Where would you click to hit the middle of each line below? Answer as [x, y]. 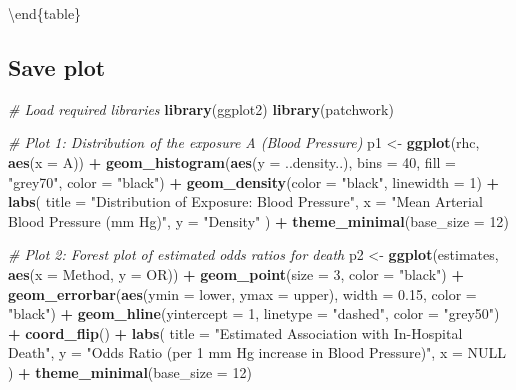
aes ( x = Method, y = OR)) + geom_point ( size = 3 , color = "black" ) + [236, 273]
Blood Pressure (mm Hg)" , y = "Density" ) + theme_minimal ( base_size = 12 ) [258, 220]
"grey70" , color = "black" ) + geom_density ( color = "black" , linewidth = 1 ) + [254, 181]
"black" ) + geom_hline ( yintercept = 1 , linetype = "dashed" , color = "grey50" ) [254, 313]
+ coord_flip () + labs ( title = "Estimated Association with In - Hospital [235, 332]
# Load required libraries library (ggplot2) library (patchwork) [201, 108]
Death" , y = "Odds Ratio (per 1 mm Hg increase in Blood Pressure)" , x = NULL [257, 352]
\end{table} [45, 13]
